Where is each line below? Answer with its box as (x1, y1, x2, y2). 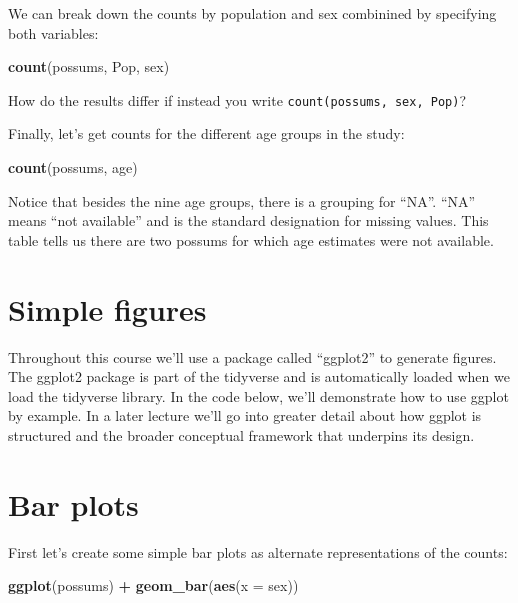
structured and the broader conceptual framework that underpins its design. (8, 424, 475, 445)
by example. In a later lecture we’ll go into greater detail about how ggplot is (8, 405, 482, 426)
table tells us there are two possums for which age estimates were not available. (8, 229, 494, 250)
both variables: (8, 22, 99, 43)
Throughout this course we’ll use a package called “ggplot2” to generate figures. (8, 346, 497, 367)
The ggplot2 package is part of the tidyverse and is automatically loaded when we (8, 366, 510, 387)
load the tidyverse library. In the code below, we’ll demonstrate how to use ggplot (8, 385, 509, 406)
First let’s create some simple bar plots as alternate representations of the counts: (8, 541, 508, 562)
